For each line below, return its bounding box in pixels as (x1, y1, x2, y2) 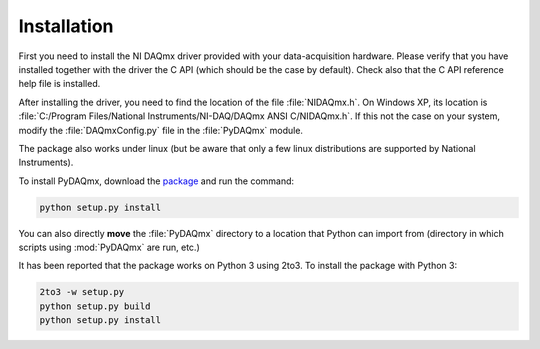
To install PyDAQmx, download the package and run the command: (18, 175, 295, 187)
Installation (18, 15, 114, 37)
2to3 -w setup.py (39, 286, 125, 298)
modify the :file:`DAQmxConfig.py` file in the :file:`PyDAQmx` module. (18, 124, 304, 136)
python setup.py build (39, 300, 151, 312)
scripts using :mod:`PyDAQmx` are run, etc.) (18, 241, 200, 254)
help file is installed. (18, 78, 101, 90)
